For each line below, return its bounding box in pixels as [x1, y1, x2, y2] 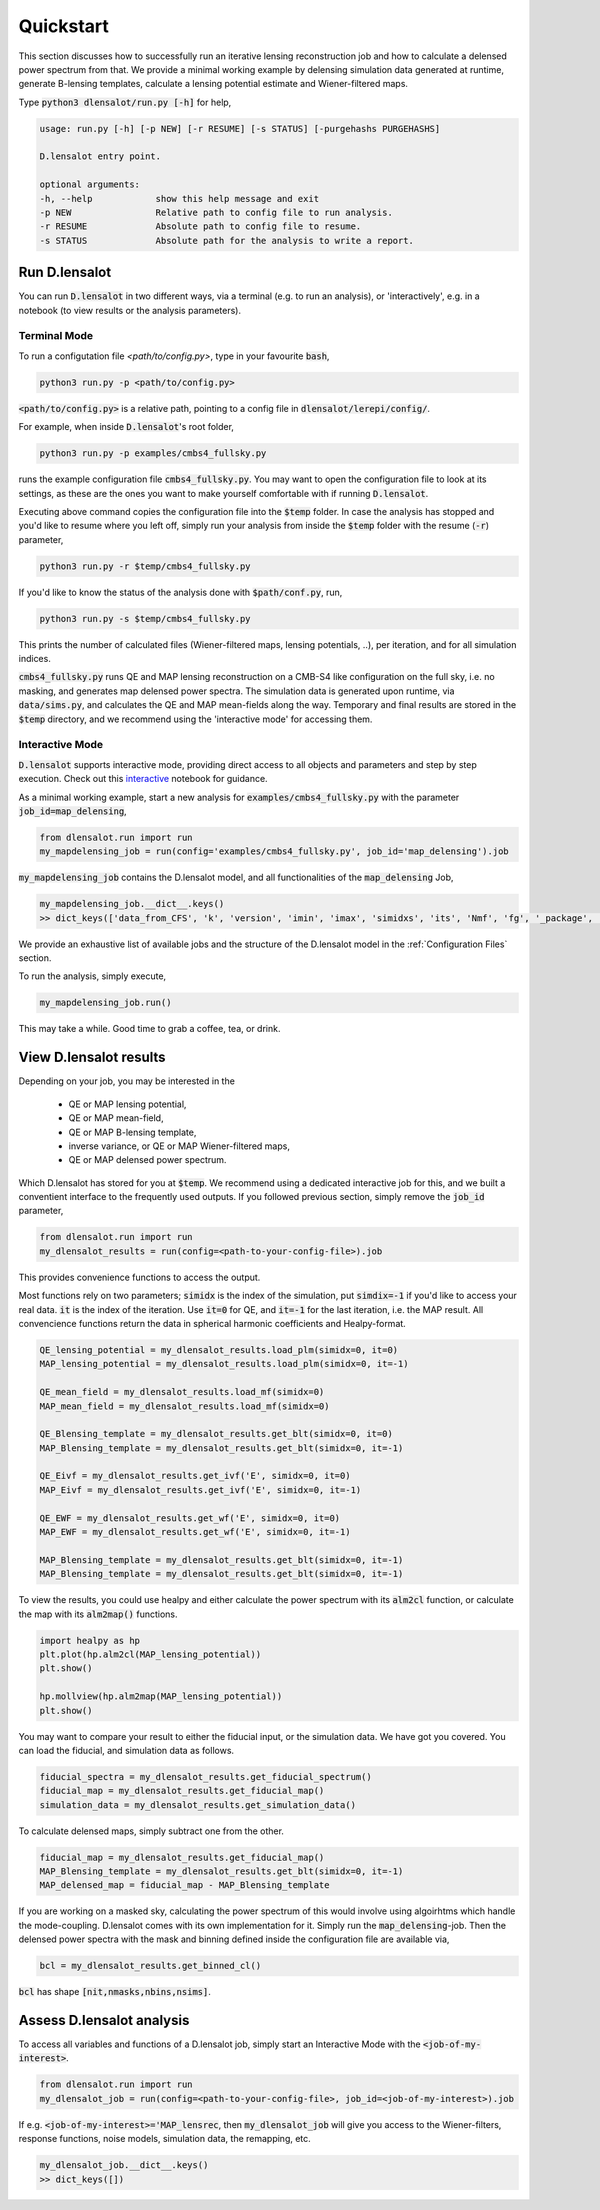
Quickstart [18, 15, 110, 37]
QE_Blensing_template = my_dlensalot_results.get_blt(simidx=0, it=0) [39, 1428, 394, 1440]
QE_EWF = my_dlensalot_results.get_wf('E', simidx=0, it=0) [39, 1512, 341, 1524]
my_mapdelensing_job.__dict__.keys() [39, 898, 225, 910]
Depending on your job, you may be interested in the [18, 1075, 235, 1087]
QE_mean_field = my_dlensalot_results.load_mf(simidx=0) [39, 1386, 325, 1398]
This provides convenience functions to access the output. [18, 1271, 261, 1283]
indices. [18, 653, 52, 665]
